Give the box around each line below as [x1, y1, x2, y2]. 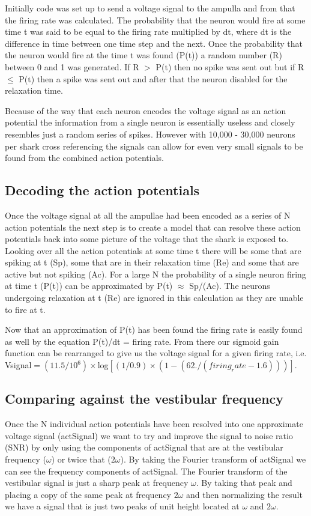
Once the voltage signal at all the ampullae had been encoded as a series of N [5, 208, 291, 221]
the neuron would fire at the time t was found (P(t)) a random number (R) [5, 49, 282, 61]
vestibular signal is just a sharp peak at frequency [5, 476, 189, 489]
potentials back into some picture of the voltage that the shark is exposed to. [5, 232, 289, 245]
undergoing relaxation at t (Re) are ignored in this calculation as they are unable [5, 291, 304, 304]
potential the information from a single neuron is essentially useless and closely [5, 116, 295, 129]
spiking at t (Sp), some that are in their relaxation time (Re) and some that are [5, 256, 299, 269]
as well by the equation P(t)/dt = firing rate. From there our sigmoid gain [5, 335, 279, 347]
